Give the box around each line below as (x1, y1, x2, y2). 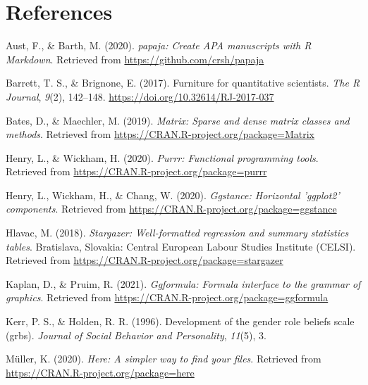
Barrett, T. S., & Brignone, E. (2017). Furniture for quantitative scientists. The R (6, 75, 360, 90)
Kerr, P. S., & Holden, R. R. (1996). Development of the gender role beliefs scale (6, 314, 355, 329)
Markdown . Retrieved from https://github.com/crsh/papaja (6, 51, 264, 66)
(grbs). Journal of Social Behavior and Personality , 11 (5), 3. (6, 327, 266, 342)
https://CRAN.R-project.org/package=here (6, 365, 195, 379)
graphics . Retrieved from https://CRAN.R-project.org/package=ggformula (6, 290, 329, 305)
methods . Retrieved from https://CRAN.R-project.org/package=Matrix (6, 127, 315, 141)
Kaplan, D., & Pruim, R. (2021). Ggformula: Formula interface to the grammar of (6, 276, 361, 291)
